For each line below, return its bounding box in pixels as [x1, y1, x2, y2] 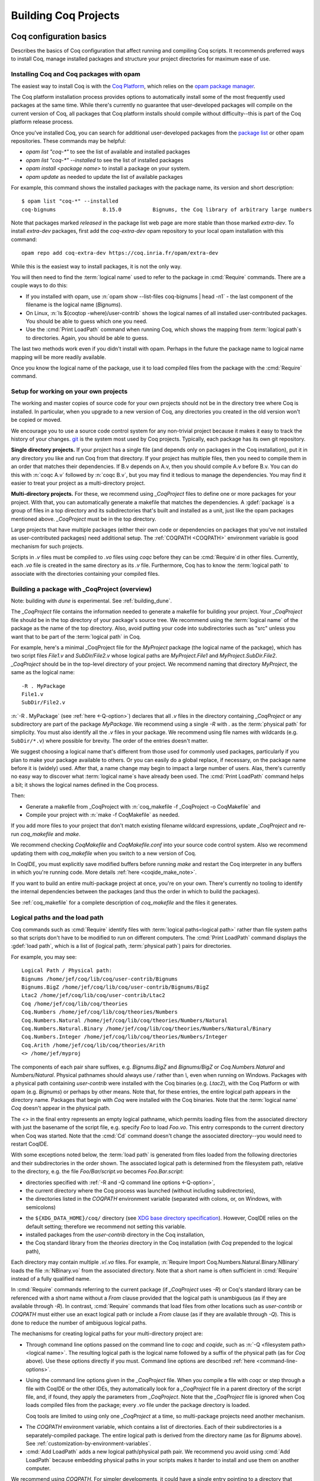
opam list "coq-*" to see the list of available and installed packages [25, 148, 191, 155]
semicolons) [25, 1203, 56, 1211]
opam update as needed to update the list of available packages [25, 173, 183, 180]
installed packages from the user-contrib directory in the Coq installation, [25, 1231, 205, 1238]
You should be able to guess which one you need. [25, 318, 148, 325]
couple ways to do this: [11, 282, 68, 289]
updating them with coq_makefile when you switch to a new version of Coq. [11, 850, 197, 857]
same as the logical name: [11, 669, 75, 676]
